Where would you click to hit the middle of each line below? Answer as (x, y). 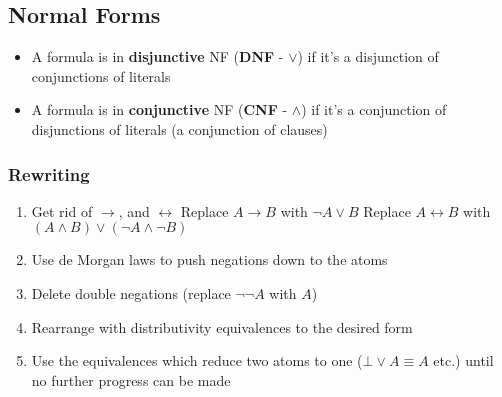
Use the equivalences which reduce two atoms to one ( (197, 360)
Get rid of (62, 210)
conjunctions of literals (101, 75)
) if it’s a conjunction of (374, 109)
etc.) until (463, 360)
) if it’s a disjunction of (368, 56)
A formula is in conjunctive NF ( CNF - (159, 109)
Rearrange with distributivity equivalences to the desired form (222, 326)
